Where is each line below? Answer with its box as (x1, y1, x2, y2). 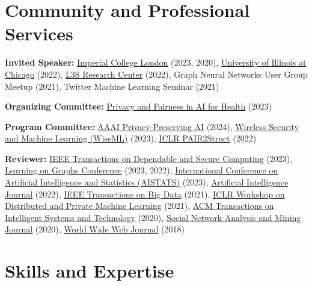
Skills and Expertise (5, 258, 174, 283)
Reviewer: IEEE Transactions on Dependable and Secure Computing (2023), (5, 152, 293, 164)
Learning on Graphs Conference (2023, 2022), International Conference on (5, 164, 278, 176)
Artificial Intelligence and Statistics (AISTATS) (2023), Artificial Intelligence (5, 176, 289, 188)
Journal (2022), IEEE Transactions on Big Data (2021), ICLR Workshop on (5, 187, 285, 200)
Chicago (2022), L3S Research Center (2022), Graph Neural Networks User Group (5, 67, 308, 80)
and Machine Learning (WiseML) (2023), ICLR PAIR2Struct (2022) (5, 132, 257, 145)
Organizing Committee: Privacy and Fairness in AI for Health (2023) (5, 100, 272, 113)
